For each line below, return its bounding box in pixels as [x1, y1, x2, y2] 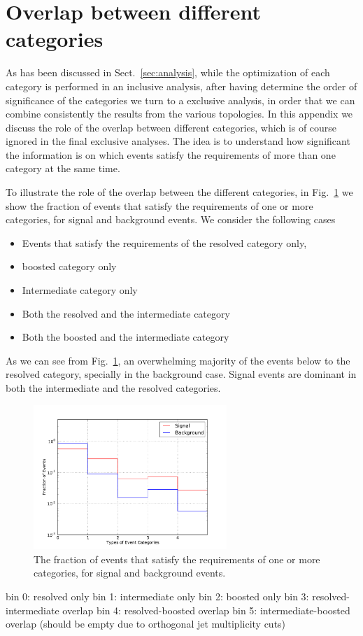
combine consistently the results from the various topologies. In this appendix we [6, 106, 353, 121]
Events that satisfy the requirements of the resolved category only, [22, 235, 307, 250]
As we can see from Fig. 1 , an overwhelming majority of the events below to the [6, 353, 350, 367]
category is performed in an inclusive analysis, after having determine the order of [6, 78, 357, 93]
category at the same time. [6, 161, 120, 176]
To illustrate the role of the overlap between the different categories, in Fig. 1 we [6, 185, 353, 199]
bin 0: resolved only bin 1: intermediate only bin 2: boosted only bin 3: [6, 589, 309, 604]
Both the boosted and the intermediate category [22, 330, 229, 344]
